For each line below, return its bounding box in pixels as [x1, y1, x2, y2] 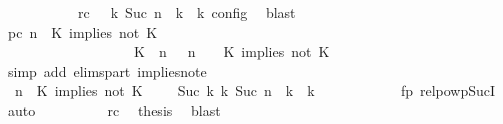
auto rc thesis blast [7, 99, 221, 120]
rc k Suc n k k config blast [77, 2, 296, 22]
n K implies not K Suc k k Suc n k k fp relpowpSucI [14, 80, 496, 101]
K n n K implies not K [133, 41, 330, 62]
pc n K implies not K [7, 21, 158, 42]
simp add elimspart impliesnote [7, 60, 207, 81]
